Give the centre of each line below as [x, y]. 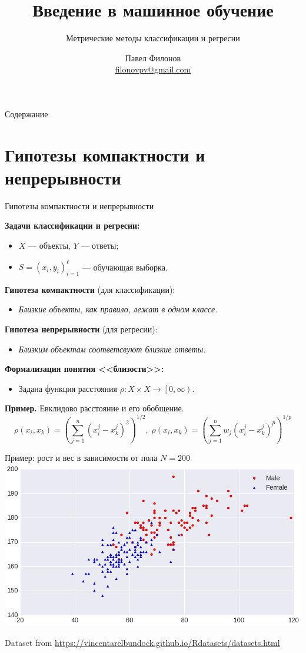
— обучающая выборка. [125, 267]
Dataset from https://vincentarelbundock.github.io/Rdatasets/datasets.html [142, 642]
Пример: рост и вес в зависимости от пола [81, 458]
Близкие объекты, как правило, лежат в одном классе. [118, 309]
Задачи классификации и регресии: [72, 225]
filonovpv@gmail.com [153, 69]
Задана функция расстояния [68, 388]
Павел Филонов [153, 57]
